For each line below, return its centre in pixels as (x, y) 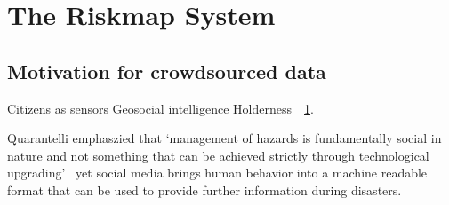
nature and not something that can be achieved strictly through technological (218, 155)
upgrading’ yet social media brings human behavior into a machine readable (217, 173)
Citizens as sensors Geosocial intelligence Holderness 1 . (160, 108)
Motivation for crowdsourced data (167, 71)
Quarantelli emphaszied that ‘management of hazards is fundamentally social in (224, 138)
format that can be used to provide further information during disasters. (204, 189)
